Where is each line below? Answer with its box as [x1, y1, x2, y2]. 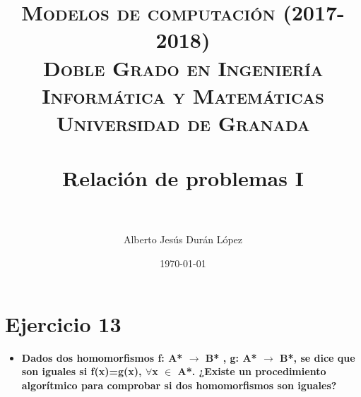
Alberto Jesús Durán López [123, 232, 243, 247]
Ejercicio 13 [5, 309, 122, 338]
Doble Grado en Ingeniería [42, 53, 324, 82]
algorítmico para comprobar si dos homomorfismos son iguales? [21, 377, 337, 392]
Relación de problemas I [62, 164, 304, 193]
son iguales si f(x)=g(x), [21, 364, 142, 379]
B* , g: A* [205, 350, 257, 365]
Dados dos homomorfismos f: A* [21, 350, 183, 365]
